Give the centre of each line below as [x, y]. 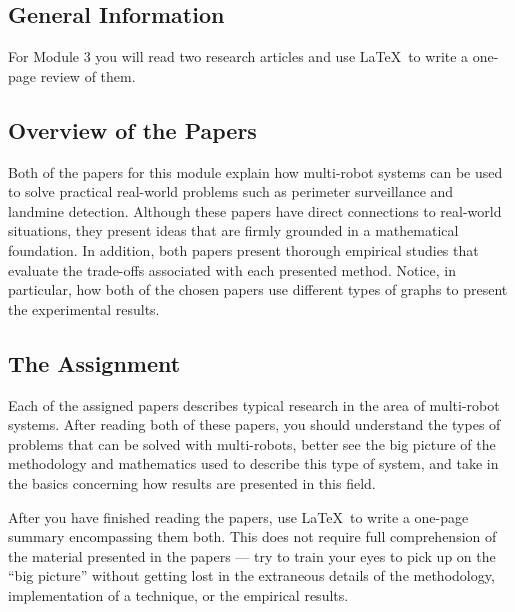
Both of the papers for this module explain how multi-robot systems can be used [255, 171]
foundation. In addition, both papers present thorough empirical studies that [243, 249]
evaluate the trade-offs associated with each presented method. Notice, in [232, 269]
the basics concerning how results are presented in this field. [192, 482]
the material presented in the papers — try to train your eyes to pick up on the [252, 555]
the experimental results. [84, 308]
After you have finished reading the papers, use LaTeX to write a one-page [238, 516]
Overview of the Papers [132, 129]
